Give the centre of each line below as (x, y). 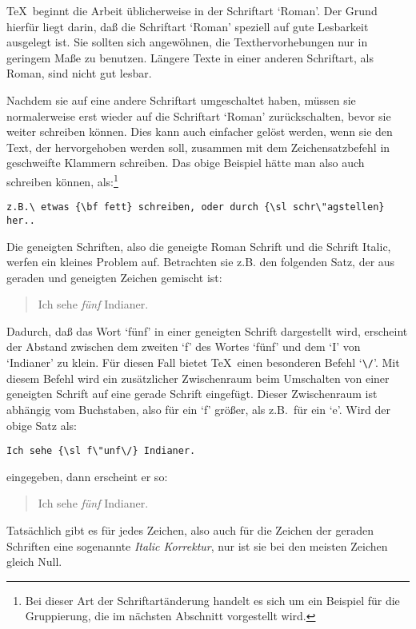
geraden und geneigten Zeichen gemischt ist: (114, 277)
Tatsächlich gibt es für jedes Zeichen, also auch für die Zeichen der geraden (190, 529)
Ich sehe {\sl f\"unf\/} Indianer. (101, 451)
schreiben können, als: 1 (62, 180)
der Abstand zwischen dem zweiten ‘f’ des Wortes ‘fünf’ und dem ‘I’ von (184, 346)
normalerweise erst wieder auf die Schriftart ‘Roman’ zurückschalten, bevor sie (199, 115)
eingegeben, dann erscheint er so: (87, 476)
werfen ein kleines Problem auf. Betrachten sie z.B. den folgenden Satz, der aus (201, 262)
